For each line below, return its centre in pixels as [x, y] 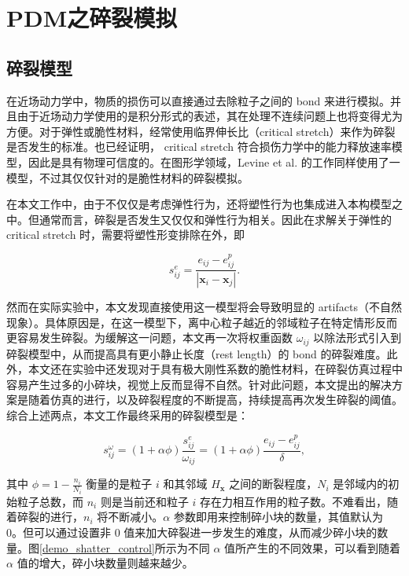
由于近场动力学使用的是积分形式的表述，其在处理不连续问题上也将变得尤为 [210, 116]
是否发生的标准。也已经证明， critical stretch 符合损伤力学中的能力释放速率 [199, 147]
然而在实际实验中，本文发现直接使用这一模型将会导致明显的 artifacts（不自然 [204, 307]
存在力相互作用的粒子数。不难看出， [294, 501]
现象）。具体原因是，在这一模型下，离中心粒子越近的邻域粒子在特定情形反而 [202, 322]
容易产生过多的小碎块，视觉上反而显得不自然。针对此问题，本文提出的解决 [199, 384]
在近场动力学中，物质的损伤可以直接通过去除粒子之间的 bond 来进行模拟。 [199, 100]
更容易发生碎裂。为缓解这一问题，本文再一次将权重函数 [149, 338]
